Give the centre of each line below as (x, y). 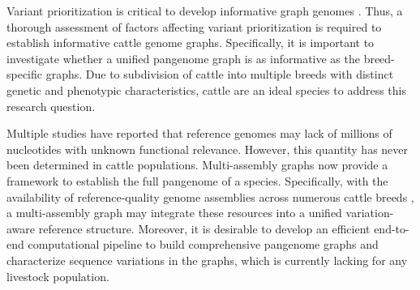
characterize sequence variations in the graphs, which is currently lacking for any (207, 260)
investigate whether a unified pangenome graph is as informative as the (183, 58)
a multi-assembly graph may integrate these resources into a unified (174, 213)
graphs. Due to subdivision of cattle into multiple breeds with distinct (220, 74)
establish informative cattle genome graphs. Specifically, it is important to (191, 43)
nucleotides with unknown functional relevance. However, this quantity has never (208, 149)
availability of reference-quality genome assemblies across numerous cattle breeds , (210, 196)
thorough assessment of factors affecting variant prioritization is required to (194, 26)
